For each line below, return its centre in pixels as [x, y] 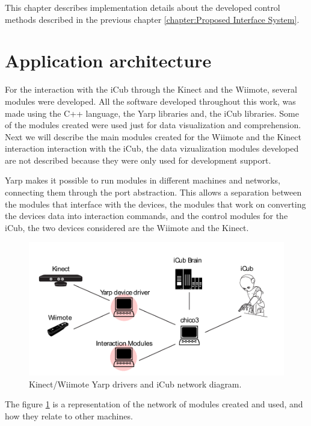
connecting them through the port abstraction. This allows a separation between [153, 192]
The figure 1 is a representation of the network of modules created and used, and [154, 404]
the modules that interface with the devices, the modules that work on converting [155, 204]
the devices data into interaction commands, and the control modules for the [146, 216]
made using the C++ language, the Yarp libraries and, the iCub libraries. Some [152, 113]
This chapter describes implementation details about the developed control [143, 7]
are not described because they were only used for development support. [138, 160]
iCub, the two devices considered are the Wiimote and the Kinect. [127, 227]
